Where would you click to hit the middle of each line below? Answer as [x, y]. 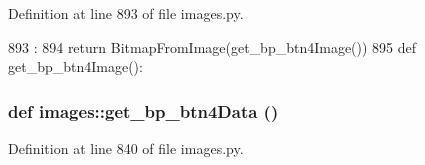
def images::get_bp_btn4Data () [143, 110]
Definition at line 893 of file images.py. [126, 13]
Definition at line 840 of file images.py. [126, 148]
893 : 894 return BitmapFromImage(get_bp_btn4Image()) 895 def [212, 46]
